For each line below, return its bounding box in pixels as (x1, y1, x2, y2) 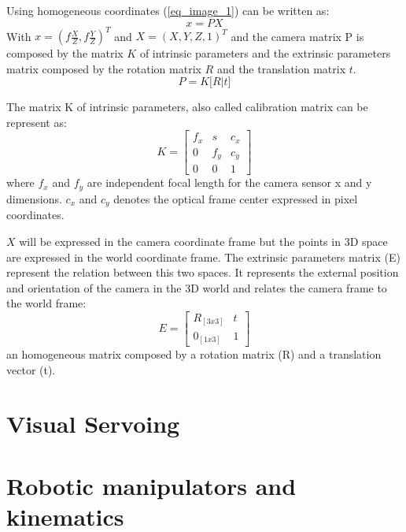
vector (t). (6, 361, 56, 378)
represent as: (6, 113, 67, 130)
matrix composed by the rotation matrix (6, 60, 201, 76)
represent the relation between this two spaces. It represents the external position (6, 264, 399, 281)
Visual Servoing (6, 407, 180, 440)
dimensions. (6, 190, 62, 206)
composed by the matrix (6, 45, 124, 61)
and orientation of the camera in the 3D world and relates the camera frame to (6, 279, 387, 296)
